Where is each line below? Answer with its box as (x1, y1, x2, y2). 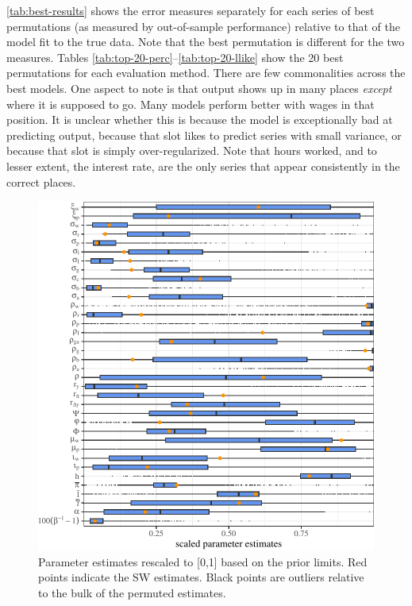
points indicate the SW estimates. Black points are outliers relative (38, 569, 364, 585)
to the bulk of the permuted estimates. (38, 584, 226, 600)
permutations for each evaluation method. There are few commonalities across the (6, 64, 406, 81)
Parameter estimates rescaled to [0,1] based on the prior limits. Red (38, 553, 368, 569)
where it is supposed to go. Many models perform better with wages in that (6, 95, 375, 112)
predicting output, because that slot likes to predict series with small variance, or (6, 126, 402, 143)
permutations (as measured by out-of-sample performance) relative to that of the (6, 17, 400, 34)
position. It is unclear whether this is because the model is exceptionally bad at (6, 111, 393, 128)
